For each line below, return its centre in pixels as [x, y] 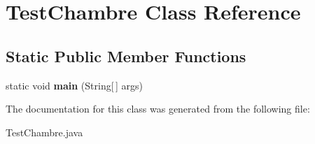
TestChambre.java [44, 132]
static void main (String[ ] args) [74, 85]
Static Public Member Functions [126, 56]
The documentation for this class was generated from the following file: [158, 109]
